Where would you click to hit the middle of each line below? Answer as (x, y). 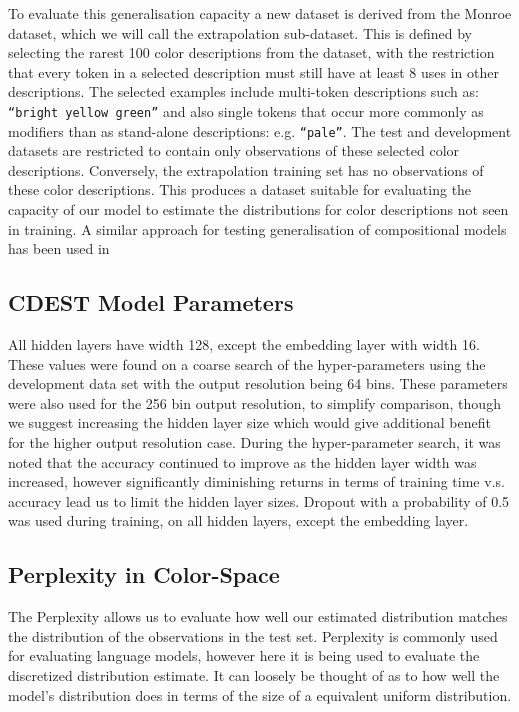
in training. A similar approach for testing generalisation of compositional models (257, 228)
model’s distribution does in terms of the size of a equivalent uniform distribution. (260, 694)
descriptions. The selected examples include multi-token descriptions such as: (243, 91)
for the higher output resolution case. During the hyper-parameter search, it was (254, 442)
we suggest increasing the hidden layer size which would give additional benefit (249, 422)
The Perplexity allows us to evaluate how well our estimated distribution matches (258, 616)
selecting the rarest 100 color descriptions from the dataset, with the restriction (251, 52)
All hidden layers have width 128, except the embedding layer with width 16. (244, 344)
